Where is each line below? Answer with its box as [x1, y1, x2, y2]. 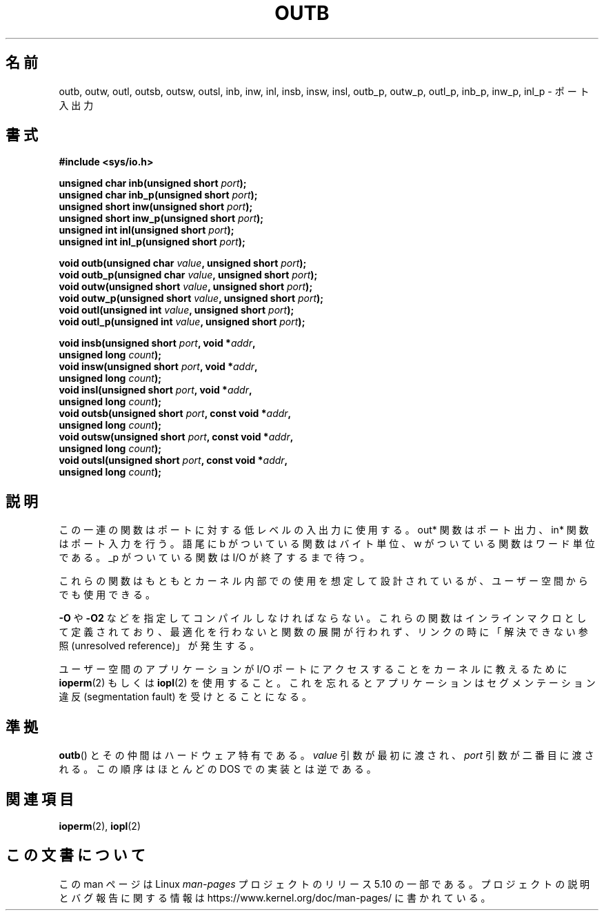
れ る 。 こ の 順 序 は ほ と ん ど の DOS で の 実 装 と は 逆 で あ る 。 [59, 763, 376, 775]
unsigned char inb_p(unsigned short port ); [59, 189, 258, 201]
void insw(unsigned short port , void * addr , [59, 360, 258, 373]
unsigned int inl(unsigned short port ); [59, 224, 234, 236]
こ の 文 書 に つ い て [6, 846, 145, 864]
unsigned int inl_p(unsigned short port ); [59, 236, 245, 248]
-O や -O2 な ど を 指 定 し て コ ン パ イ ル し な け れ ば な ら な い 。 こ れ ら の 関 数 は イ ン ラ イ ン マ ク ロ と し [59, 612, 587, 624]
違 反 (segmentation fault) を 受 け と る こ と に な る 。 [59, 691, 312, 703]
